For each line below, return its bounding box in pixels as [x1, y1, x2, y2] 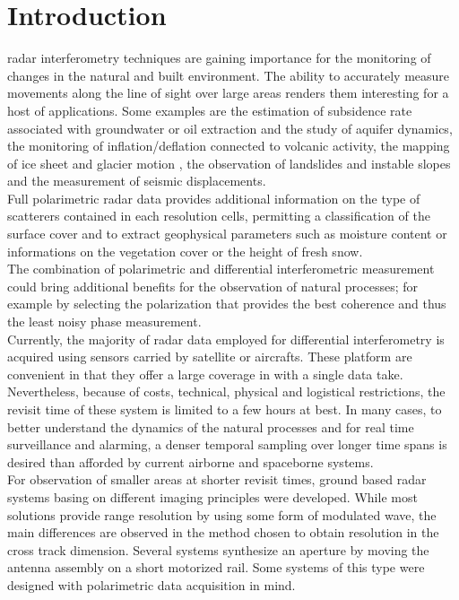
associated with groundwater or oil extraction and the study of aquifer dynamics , [7, 118, 453, 137]
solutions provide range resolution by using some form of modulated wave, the [7, 505, 437, 524]
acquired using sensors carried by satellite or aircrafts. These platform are [7, 347, 412, 366]
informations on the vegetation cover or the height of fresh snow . [7, 241, 363, 260]
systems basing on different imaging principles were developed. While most [7, 487, 418, 506]
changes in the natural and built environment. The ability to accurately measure [7, 65, 450, 84]
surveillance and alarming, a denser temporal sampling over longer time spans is [7, 435, 447, 454]
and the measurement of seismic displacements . [7, 171, 266, 190]
